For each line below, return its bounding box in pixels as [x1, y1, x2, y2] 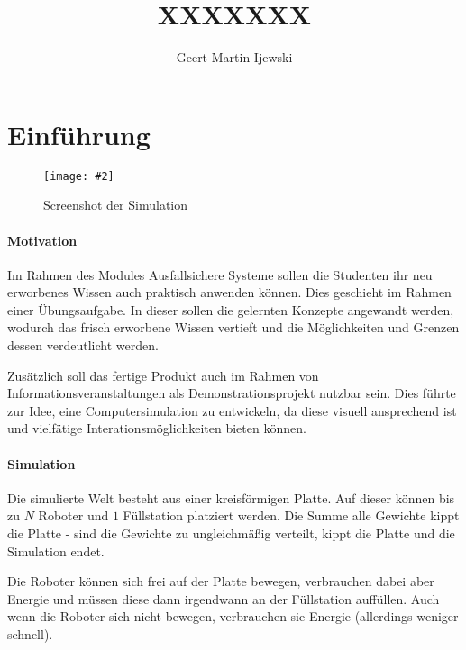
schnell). [7, 625, 53, 643]
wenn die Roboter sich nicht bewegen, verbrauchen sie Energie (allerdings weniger [7, 607, 459, 626]
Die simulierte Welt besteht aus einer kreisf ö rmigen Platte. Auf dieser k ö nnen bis [7, 488, 455, 507]
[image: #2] [43, 169, 114, 183]
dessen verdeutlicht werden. [7, 336, 159, 355]
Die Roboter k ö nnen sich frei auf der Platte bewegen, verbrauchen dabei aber [7, 572, 434, 591]
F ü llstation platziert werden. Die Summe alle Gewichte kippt [123, 506, 460, 525]
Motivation [7, 230, 78, 249]
